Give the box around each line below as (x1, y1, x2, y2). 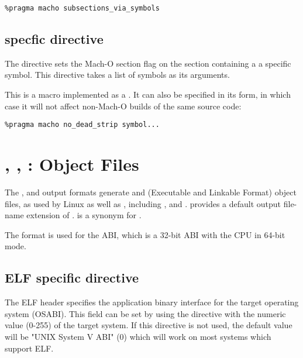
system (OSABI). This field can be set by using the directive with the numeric (5, 307, 286, 319)
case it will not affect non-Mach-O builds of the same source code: (5, 99, 242, 112)
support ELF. (5, 342, 54, 354)
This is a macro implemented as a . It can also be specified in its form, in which (5, 88, 291, 101)
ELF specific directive (5, 268, 139, 287)
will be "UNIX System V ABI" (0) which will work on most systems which (5, 330, 271, 342)
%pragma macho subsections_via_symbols (5, 4, 160, 12)
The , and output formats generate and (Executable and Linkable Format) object (5, 186, 297, 198)
